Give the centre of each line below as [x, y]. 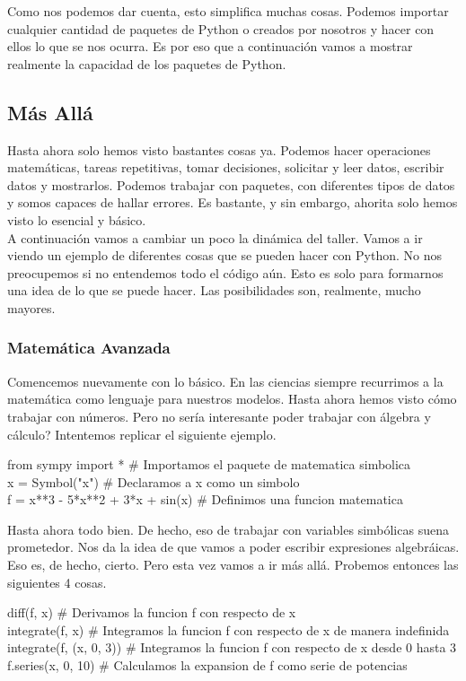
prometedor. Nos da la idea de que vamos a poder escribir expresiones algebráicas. [233, 547]
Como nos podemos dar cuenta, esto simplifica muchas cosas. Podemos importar [228, 11]
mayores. [31, 307]
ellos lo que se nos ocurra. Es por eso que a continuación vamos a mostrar [210, 46]
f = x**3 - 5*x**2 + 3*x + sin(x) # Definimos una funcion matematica [205, 499]
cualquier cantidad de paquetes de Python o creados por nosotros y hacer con [221, 28]
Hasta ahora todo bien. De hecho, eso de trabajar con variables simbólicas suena [228, 529]
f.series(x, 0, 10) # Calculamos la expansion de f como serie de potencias [207, 665]
